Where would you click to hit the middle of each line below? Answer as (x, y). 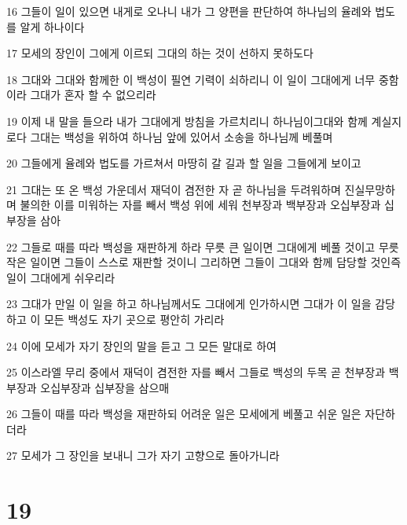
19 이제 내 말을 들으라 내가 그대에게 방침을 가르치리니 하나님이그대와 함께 (187, 121)
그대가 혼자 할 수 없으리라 (93, 95)
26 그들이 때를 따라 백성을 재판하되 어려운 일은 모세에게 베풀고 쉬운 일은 (184, 414)
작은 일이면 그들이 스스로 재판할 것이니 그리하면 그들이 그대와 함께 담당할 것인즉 (204, 262)
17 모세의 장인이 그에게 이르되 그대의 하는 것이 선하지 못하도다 (160, 53)
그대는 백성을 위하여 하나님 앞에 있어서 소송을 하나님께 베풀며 (181, 136)
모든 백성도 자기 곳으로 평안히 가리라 (134, 319)
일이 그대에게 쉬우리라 (61, 277)
